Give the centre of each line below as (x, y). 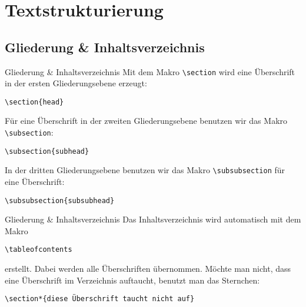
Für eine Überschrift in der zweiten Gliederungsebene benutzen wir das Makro (146, 121)
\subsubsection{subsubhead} (60, 200)
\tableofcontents (39, 250)
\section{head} (34, 102)
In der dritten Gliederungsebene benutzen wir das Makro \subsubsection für (145, 170)
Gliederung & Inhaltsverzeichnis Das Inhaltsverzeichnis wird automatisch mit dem (153, 219)
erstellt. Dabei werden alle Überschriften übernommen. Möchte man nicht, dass (148, 269)
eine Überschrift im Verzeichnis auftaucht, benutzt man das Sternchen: (132, 280)
